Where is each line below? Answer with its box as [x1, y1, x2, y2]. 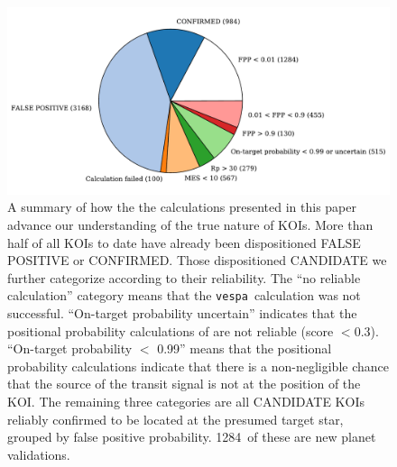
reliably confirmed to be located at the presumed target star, [7, 409, 344, 428]
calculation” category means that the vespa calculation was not [7, 286, 361, 305]
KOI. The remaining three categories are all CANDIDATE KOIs [7, 392, 365, 411]
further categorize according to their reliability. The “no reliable [7, 268, 361, 287]
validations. [7, 444, 70, 463]
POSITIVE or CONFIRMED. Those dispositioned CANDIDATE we [7, 251, 387, 270]
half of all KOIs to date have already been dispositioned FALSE [7, 233, 361, 252]
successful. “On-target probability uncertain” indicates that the [7, 304, 357, 323]
